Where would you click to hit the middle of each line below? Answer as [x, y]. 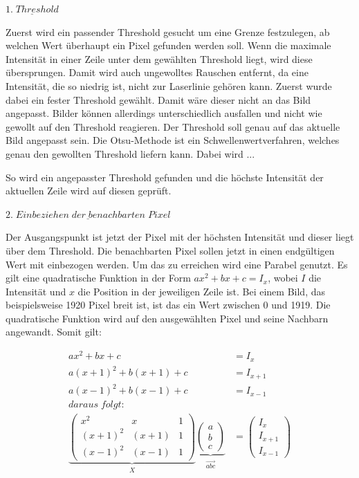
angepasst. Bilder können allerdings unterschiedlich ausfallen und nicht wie [164, 113]
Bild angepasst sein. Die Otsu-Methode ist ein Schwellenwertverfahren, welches [173, 140]
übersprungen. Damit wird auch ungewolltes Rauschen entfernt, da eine [157, 72]
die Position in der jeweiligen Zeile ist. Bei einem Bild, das [201, 291]
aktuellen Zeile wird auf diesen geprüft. [89, 191]
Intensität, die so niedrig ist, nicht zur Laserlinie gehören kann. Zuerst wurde [169, 85]
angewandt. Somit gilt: [54, 332]
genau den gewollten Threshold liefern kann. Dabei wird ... [130, 153]
